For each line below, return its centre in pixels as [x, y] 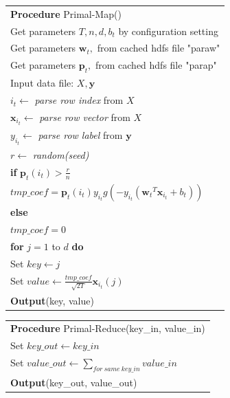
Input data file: [42, 83]
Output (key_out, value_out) [74, 383]
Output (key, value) [52, 300]
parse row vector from [85, 117]
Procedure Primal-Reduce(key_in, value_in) [108, 328]
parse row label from [80, 135]
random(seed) [61, 155]
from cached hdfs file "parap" [156, 65]
